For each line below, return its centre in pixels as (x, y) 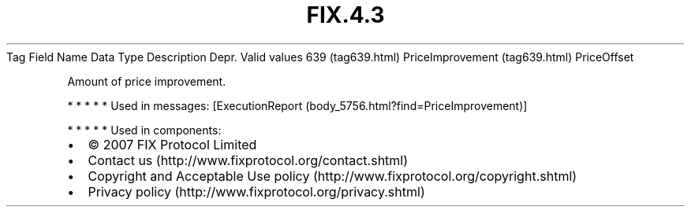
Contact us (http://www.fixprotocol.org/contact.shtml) (248, 160)
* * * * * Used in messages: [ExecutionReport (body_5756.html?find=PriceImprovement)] (297, 105)
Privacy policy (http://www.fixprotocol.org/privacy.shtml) (256, 191)
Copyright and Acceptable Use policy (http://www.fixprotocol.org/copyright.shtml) (332, 176)
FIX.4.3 (345, 15)
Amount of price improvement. (147, 81)
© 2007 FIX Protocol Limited (172, 144)
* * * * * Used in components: (144, 130)
